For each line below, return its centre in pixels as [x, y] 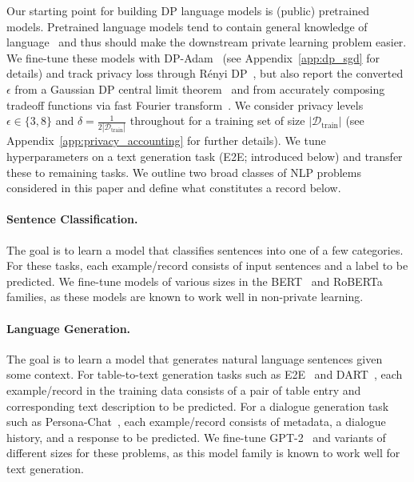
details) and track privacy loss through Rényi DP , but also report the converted [205, 73]
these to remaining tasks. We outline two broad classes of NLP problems [184, 172]
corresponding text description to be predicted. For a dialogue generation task [198, 406]
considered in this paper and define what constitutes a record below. [174, 188]
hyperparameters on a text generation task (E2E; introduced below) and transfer [205, 157]
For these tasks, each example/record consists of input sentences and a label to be [207, 265]
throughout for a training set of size [217, 120]
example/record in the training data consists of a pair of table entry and [184, 390]
